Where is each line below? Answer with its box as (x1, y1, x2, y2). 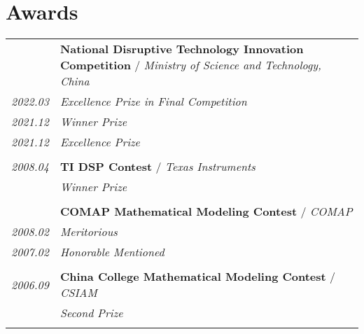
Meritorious (59, 223, 118, 240)
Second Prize (59, 305, 123, 321)
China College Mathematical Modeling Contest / (59, 268, 336, 285)
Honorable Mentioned (59, 244, 164, 260)
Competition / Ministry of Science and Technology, (59, 57, 321, 74)
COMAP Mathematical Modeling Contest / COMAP (59, 203, 353, 220)
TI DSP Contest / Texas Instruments (59, 158, 255, 175)
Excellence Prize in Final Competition (59, 93, 247, 110)
